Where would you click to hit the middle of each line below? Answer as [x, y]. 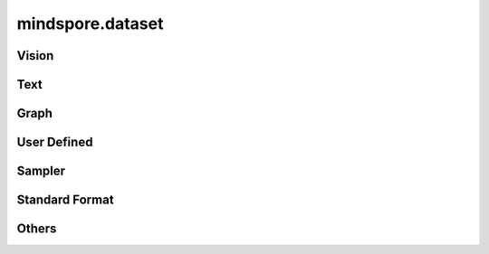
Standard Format [65, 200]
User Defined [55, 142]
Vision [35, 56]
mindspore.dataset [90, 24]
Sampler [41, 171]
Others [37, 229]
